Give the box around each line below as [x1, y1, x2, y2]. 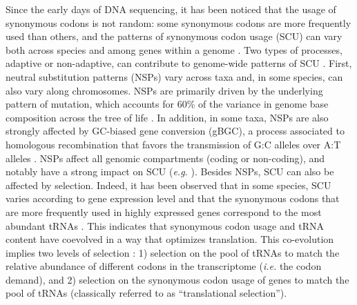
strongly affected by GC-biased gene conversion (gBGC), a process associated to [6, 124, 345, 138]
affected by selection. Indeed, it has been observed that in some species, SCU [6, 177, 331, 192]
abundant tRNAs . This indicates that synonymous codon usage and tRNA [6, 218, 324, 233]
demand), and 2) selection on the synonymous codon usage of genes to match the [6, 272, 349, 286]
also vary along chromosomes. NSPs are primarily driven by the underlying [6, 83, 323, 97]
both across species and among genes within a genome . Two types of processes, [6, 42, 342, 57]
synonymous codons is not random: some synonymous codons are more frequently [6, 15, 351, 30]
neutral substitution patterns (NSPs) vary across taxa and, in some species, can [6, 69, 343, 83]
